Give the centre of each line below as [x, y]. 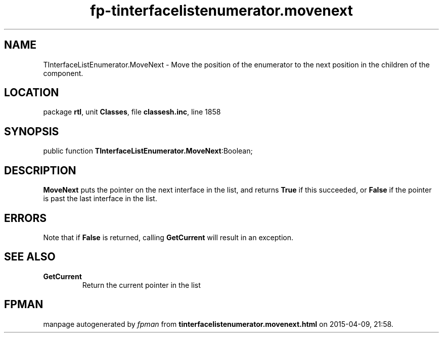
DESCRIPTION [40, 170]
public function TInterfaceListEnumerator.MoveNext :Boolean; [148, 151]
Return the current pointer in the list [141, 285]
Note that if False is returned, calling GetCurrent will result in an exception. [168, 237]
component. [63, 73]
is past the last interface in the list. [100, 199]
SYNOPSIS [32, 131]
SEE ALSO [30, 257]
